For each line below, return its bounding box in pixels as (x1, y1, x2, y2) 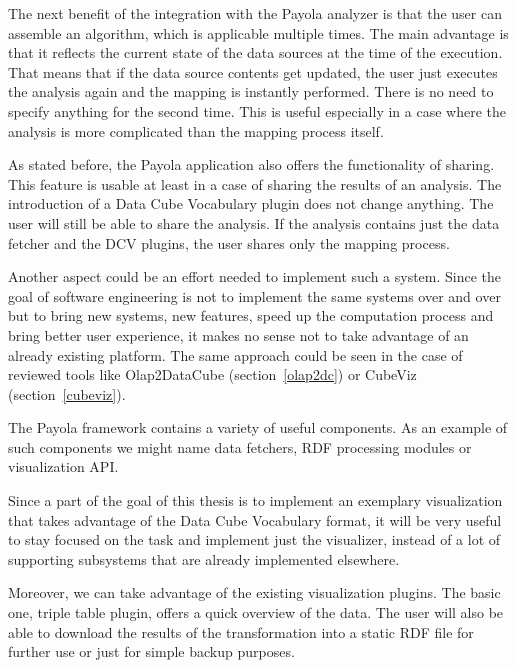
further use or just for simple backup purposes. (8, 641, 295, 662)
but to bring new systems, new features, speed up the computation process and (8, 305, 494, 326)
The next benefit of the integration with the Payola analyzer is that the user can (8, 3, 502, 23)
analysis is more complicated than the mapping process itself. (8, 120, 384, 141)
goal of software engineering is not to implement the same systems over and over (8, 285, 501, 306)
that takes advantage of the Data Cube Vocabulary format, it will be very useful (8, 509, 502, 530)
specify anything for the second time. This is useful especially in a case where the (8, 100, 506, 121)
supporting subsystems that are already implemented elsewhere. (8, 548, 400, 569)
